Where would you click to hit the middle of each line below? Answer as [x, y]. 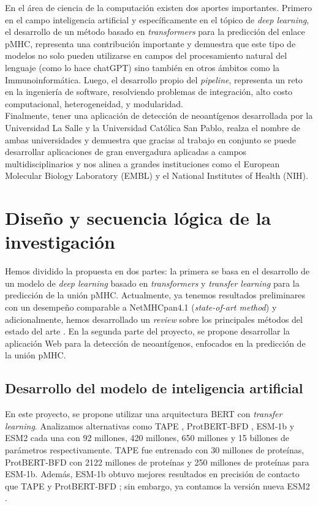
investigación [60, 242]
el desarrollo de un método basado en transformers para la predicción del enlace [155, 32]
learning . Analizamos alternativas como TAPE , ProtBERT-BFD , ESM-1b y [150, 425]
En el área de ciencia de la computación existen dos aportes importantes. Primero [158, 7]
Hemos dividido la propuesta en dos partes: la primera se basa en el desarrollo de [157, 271]
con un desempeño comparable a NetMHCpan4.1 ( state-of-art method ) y [141, 307]
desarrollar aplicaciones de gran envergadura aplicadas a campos [126, 152]
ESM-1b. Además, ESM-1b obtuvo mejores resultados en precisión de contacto [152, 474]
